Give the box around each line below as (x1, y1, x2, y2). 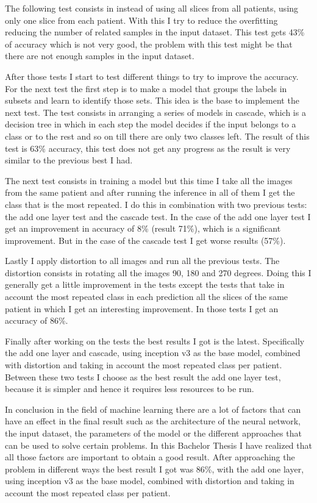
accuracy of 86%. (5, 314, 68, 327)
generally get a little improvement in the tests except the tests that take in (5, 278, 285, 291)
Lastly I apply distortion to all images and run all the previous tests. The (5, 254, 280, 267)
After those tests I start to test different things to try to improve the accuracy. (5, 70, 299, 82)
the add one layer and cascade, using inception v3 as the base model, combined (5, 346, 301, 359)
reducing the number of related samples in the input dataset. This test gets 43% (5, 26, 305, 38)
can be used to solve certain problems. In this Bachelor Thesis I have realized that (5, 438, 312, 451)
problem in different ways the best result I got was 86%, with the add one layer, (5, 462, 304, 475)
